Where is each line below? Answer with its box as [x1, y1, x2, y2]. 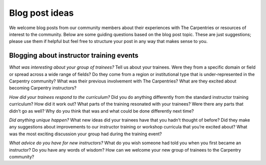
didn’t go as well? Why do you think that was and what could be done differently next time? [9, 108, 194, 114]
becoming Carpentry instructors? [9, 85, 76, 91]
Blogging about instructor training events [9, 51, 139, 60]
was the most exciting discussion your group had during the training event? [9, 131, 162, 137]
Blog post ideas [9, 7, 74, 18]
